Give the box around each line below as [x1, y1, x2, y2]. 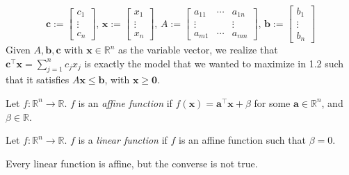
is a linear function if [78, 133, 168, 147]
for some [254, 95, 291, 110]
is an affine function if [78, 95, 172, 110]
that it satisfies [6, 72, 70, 87]
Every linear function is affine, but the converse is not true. [6, 156, 258, 170]
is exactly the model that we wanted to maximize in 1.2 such [84, 56, 344, 70]
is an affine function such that [179, 133, 306, 147]
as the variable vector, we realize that [118, 42, 278, 56]
